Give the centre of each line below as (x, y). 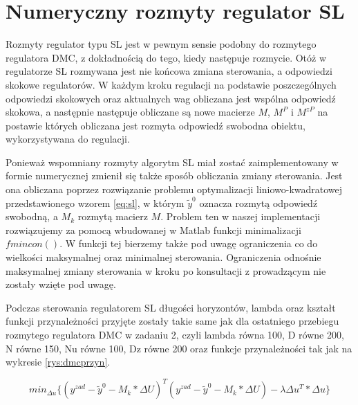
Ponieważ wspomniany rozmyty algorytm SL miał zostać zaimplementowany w (172, 162)
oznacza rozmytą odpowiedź (258, 202)
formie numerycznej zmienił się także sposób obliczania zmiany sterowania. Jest (174, 175)
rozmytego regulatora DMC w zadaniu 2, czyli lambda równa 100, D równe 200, (175, 334)
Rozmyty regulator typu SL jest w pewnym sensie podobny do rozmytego (161, 44)
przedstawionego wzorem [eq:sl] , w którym (95, 202)
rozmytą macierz (113, 216)
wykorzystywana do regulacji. (68, 139)
